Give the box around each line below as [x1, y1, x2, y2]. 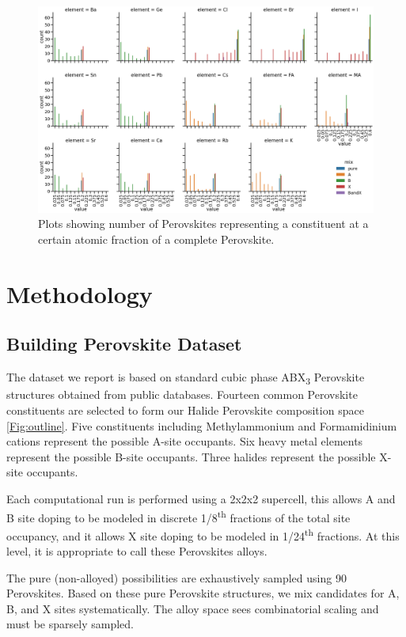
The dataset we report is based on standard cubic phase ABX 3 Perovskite [6, 369, 365, 388]
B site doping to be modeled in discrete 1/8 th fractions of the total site [6, 506, 351, 525]
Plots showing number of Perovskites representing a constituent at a [38, 215, 369, 232]
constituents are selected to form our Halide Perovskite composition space [6, 401, 364, 418]
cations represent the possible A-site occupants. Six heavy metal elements [6, 433, 363, 449]
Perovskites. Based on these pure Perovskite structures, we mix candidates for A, [6, 585, 400, 601]
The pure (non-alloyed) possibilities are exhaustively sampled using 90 [6, 569, 347, 586]
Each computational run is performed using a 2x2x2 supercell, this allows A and [6, 490, 396, 506]
